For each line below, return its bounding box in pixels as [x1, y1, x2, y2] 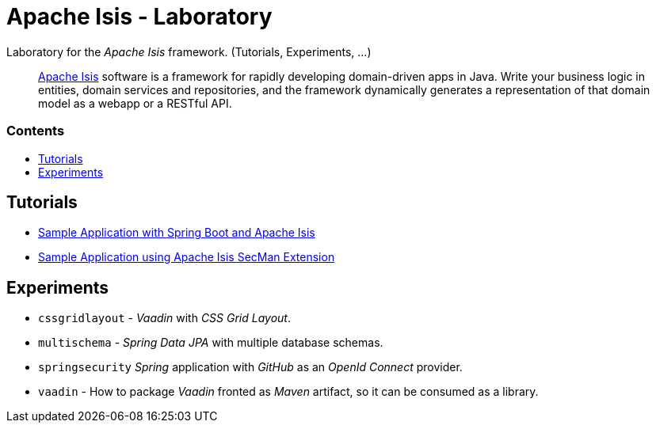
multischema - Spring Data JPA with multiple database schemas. [38, 336, 383, 350]
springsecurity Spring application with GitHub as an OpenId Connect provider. [38, 360, 463, 374]
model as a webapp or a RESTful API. [38, 96, 232, 110]
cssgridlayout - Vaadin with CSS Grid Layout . [38, 311, 291, 325]
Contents [6, 123, 65, 139]
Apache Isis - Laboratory [6, 3, 273, 30]
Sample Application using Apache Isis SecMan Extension [38, 250, 335, 264]
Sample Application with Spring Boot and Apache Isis [38, 226, 315, 240]
